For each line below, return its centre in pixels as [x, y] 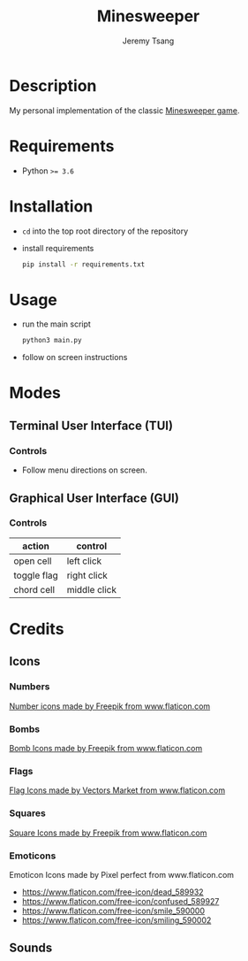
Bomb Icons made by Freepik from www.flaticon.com [106, 748]
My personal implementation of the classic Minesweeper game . [124, 110]
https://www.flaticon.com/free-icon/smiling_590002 [116, 920]
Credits [37, 629]
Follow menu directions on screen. [84, 470]
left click [84, 561]
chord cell [34, 589]
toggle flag [36, 575]
